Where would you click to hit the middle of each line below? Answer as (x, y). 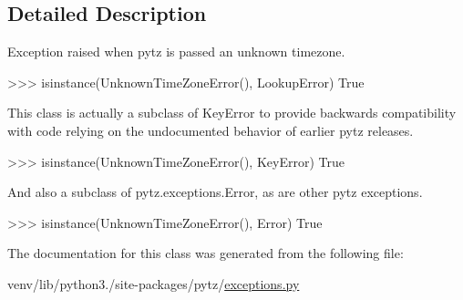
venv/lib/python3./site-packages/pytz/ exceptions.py (154, 283)
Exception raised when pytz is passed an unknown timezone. (176, 52)
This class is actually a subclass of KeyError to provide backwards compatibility (232, 113)
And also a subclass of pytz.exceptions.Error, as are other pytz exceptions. (215, 192)
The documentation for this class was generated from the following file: (206, 253)
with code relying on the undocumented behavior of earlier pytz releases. (211, 130)
